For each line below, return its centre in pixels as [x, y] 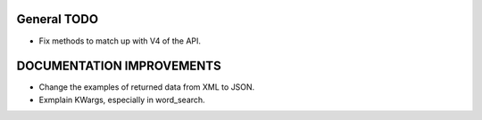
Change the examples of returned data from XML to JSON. [147, 87]
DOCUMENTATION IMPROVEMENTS [119, 66]
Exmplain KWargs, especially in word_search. [122, 100]
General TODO [57, 19]
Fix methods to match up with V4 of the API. [120, 41]
